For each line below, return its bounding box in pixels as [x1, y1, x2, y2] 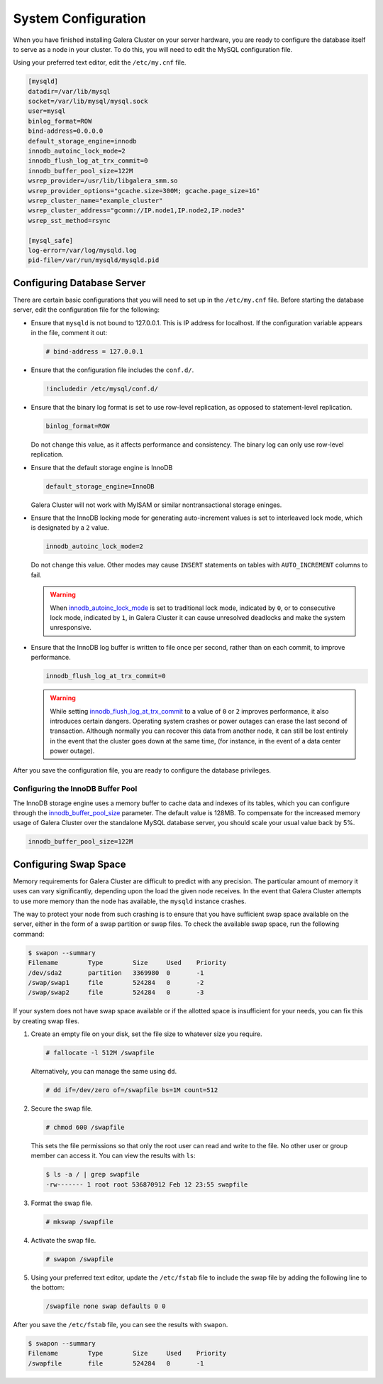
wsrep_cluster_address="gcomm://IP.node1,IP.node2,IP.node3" [28, 207, 245, 214]
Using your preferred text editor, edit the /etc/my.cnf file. [13, 58, 187, 67]
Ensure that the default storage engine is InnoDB [30, 463, 173, 472]
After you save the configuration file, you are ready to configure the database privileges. [13, 766, 272, 775]
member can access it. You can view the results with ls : [30, 1151, 196, 1160]
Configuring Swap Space [13, 858, 126, 870]
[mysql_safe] [28, 236, 74, 244]
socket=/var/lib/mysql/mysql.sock [28, 97, 148, 106]
